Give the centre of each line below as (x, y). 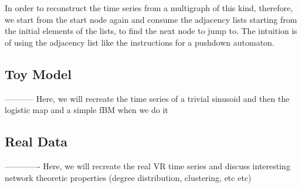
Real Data (36, 141)
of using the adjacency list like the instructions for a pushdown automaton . (140, 42)
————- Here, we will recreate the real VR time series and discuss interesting (147, 165)
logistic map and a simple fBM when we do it (86, 110)
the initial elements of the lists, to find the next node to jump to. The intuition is (151, 31)
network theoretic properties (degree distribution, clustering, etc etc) (128, 177)
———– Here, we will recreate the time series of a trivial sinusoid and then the (147, 98)
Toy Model (38, 74)
